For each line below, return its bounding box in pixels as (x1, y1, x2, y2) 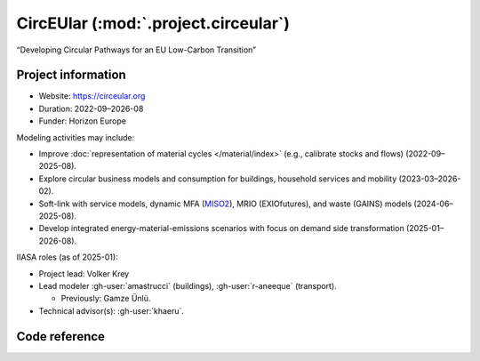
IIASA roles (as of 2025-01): (16, 252, 119, 262)
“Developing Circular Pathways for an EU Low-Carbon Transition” (16, 44, 257, 55)
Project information (16, 68, 126, 83)
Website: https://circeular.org (38, 91, 146, 101)
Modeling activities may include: (16, 132, 135, 142)
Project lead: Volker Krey (38, 268, 130, 279)
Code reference (16, 329, 106, 344)
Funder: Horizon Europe (38, 116, 126, 126)
